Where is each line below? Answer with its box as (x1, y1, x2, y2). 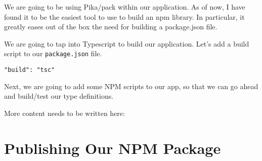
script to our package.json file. (4, 48, 102, 59)
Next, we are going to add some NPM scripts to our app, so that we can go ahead (4, 80, 258, 91)
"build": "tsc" (4, 66, 55, 74)
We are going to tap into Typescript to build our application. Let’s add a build (4, 38, 249, 49)
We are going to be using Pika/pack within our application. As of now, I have (4, 2, 245, 12)
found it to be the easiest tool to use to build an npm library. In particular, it (4, 11, 245, 22)
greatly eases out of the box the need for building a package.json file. (4, 21, 217, 32)
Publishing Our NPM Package (4, 137, 221, 158)
